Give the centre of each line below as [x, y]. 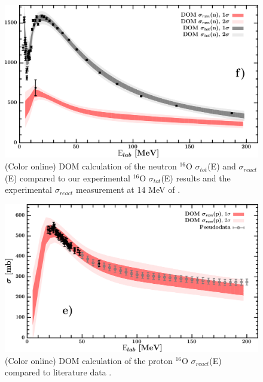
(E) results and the [196, 178]
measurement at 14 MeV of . [128, 190]
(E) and [222, 166]
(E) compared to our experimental [68, 178]
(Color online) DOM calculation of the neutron [91, 166]
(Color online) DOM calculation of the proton [89, 360]
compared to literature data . [58, 372]
